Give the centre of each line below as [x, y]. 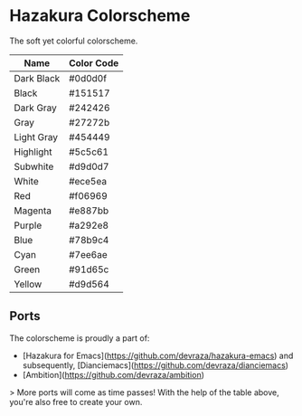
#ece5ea [88, 181]
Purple [28, 225]
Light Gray [36, 137]
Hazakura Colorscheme [100, 16]
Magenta [33, 211]
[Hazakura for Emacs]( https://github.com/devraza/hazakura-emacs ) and [158, 355]
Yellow [28, 284]
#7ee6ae [88, 254]
